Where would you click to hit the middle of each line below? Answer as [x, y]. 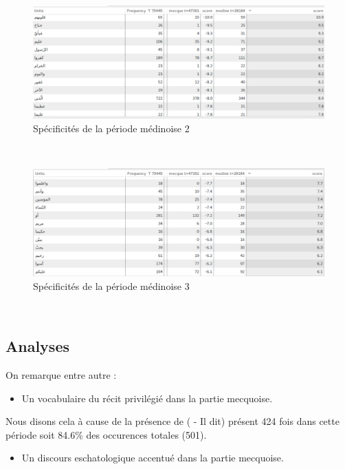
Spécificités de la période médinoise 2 [111, 128]
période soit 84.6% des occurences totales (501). [106, 434]
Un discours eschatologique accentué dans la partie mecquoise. [153, 458]
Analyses [37, 346]
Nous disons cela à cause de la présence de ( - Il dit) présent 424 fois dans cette [172, 421]
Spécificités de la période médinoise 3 [111, 285]
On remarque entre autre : [61, 375]
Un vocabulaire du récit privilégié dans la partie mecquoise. [147, 398]
